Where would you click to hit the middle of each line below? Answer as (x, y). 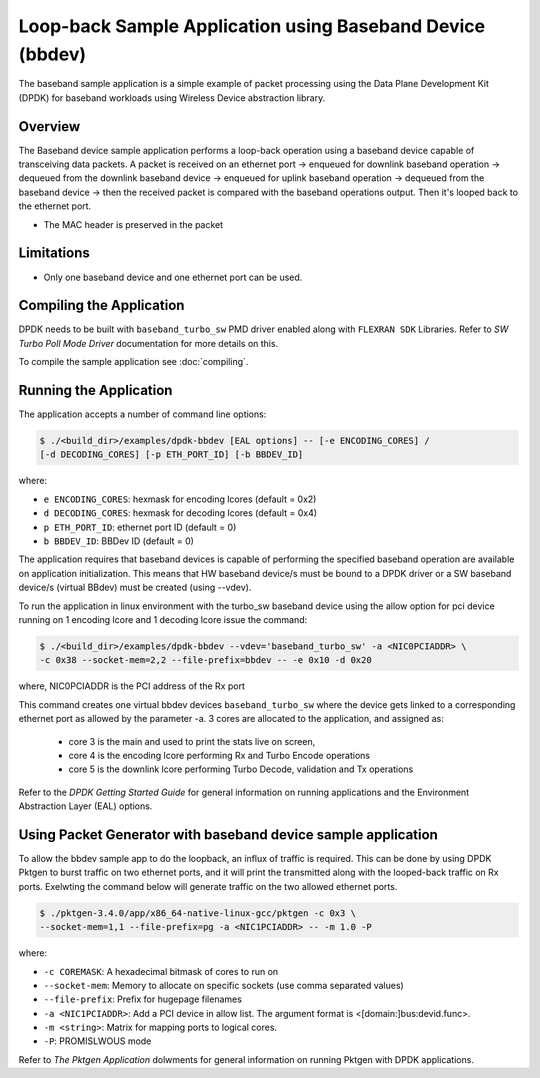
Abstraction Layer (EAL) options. (85, 806)
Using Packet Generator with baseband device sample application (228, 834)
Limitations (54, 253)
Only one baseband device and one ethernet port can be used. (173, 277)
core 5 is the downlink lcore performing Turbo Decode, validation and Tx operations (241, 769)
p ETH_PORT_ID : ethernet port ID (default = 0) (140, 527)
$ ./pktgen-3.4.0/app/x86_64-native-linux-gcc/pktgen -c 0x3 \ (198, 913)
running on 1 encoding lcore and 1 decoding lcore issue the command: (163, 619)
